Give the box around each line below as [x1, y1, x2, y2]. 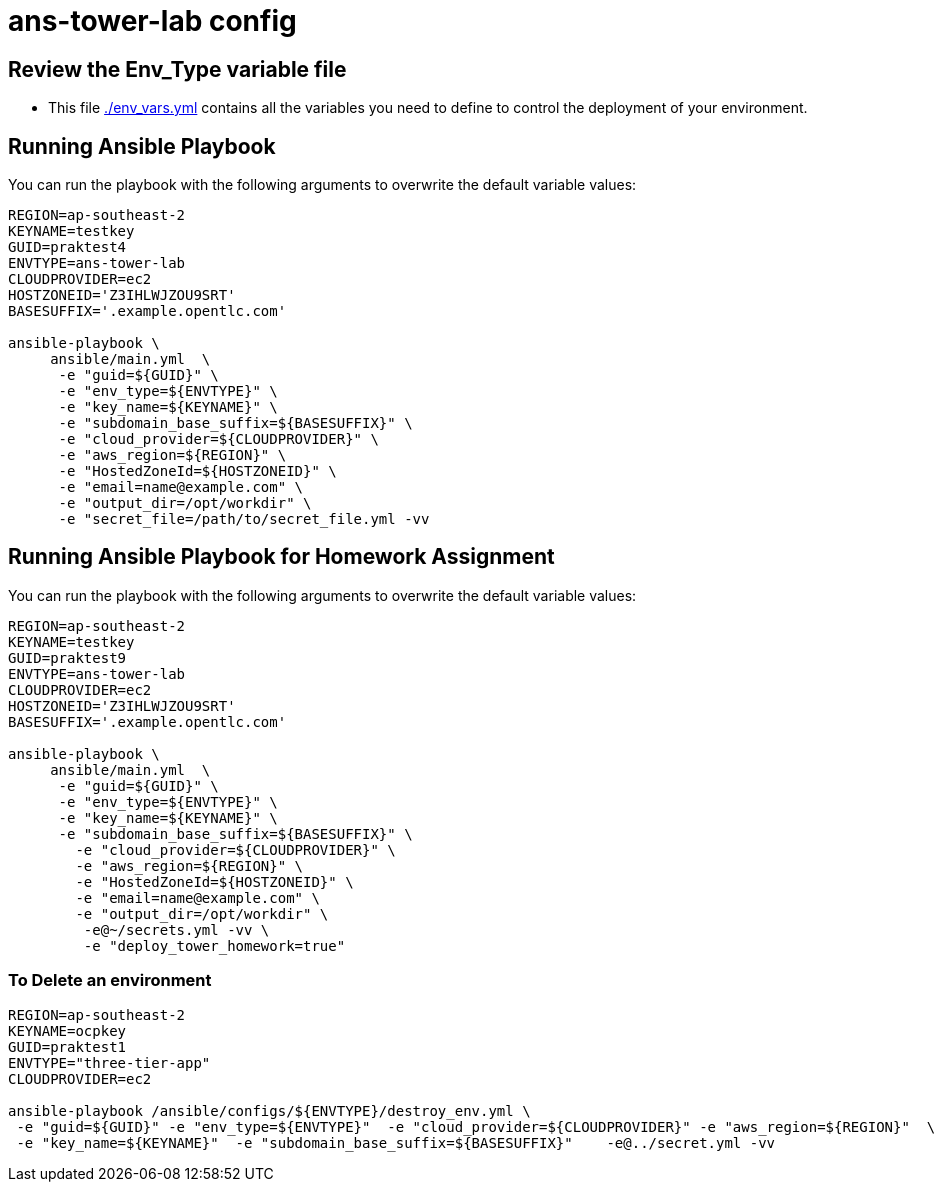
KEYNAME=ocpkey [8, 1022, 127, 1039]
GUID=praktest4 [8, 239, 127, 256]
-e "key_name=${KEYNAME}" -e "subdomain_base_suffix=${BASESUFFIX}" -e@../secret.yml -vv [16, 1134, 776, 1151]
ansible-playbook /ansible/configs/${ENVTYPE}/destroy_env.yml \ [8, 1102, 531, 1119]
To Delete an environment [8, 970, 212, 991]
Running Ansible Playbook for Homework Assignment [8, 544, 555, 570]
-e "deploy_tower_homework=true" [83, 937, 346, 954]
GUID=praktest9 [8, 649, 127, 666]
